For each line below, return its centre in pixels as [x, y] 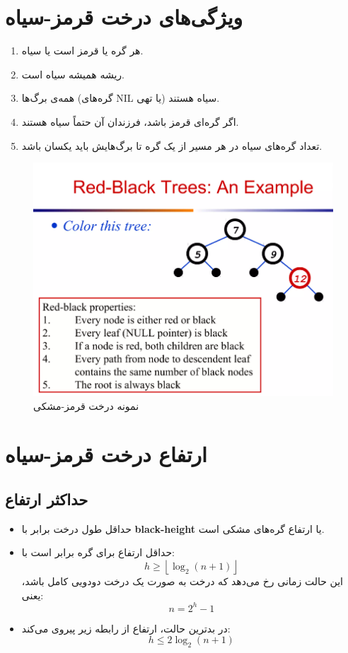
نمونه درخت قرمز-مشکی [86, 405]
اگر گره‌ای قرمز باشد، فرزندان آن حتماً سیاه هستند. [130, 121]
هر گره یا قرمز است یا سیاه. [82, 51]
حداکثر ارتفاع [47, 499]
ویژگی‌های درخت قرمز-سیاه [124, 17]
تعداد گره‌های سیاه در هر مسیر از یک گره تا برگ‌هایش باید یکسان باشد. [172, 145]
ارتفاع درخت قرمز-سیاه [106, 454]
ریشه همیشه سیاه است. [73, 74]
